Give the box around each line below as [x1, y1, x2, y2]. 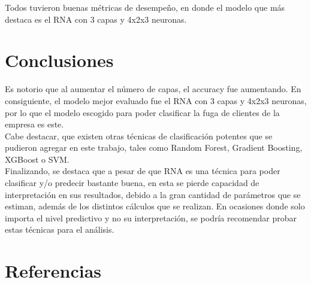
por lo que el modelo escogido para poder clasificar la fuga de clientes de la [5, 106, 280, 118]
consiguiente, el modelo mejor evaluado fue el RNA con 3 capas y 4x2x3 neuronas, [5, 94, 307, 106]
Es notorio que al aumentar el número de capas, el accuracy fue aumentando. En [5, 83, 301, 95]
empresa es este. [5, 118, 64, 130]
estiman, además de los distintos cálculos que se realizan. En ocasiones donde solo [5, 200, 305, 212]
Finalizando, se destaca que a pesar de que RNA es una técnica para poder [5, 165, 280, 177]
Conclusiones [5, 48, 114, 72]
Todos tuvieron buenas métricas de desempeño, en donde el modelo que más [5, 1, 285, 13]
